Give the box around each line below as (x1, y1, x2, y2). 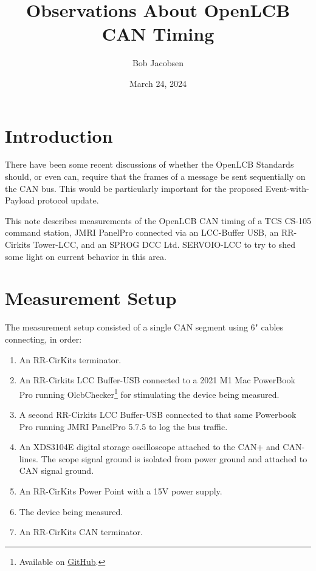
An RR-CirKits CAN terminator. (19, 525, 143, 538)
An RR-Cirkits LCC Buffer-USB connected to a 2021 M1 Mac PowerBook (19, 374, 295, 386)
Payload (5, 194, 35, 207)
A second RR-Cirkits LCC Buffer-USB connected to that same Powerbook (19, 408, 297, 420)
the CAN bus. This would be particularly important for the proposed (5, 182, 263, 194)
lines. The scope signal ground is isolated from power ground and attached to (19, 452, 307, 465)
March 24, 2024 (129, 77, 187, 89)
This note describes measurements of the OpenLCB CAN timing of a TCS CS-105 (5, 214, 312, 227)
